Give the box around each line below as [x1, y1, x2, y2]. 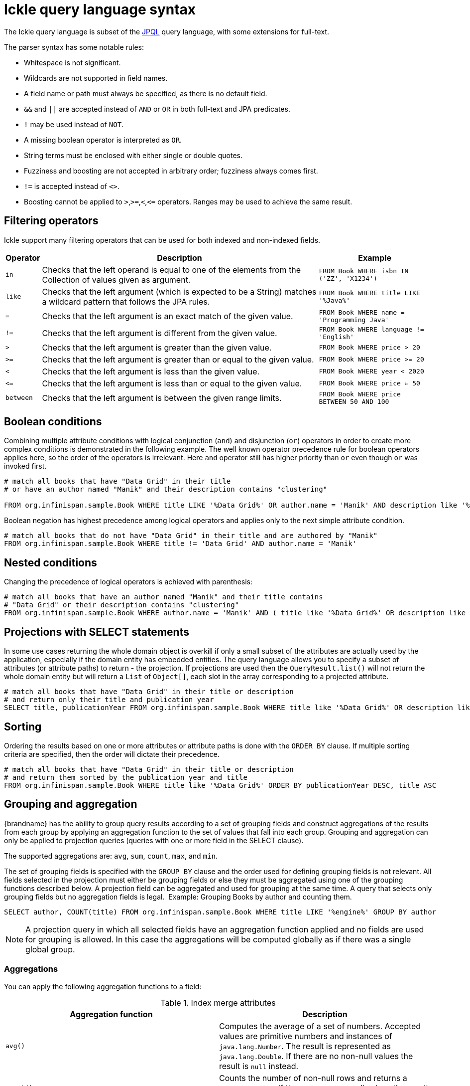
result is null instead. [219, 1061, 299, 1071]
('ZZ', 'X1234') [319, 274, 377, 282]
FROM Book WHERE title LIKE [319, 289, 420, 297]
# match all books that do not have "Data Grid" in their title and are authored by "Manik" [4, 532, 378, 540]
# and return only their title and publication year [4, 696, 214, 704]
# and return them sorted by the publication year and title [4, 773, 247, 781]
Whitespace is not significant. [24, 58, 121, 67]
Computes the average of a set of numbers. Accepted [219, 1021, 421, 1031]
